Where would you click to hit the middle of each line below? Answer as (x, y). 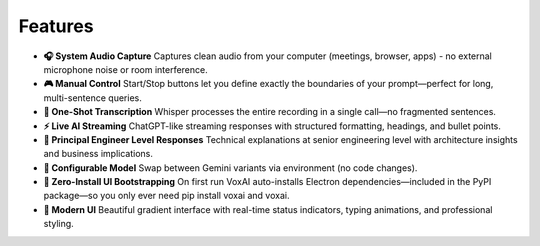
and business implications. (98, 154)
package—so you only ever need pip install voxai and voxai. (166, 196)
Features (56, 26)
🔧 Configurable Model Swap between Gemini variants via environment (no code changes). (230, 167)
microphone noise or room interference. (126, 69)
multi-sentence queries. (92, 97)
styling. (58, 224)
